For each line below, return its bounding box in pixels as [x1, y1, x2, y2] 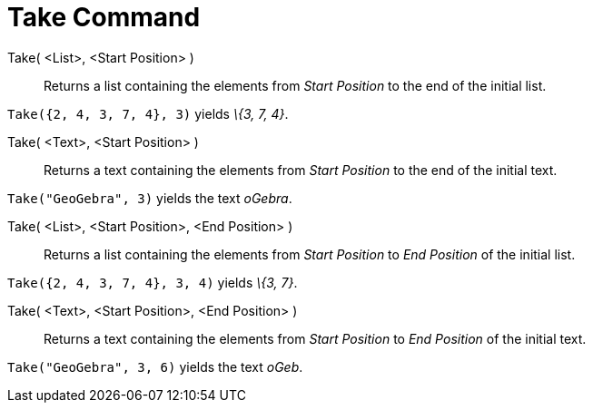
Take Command [7, 2, 201, 33]
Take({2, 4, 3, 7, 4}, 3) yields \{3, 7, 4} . [7, 105, 289, 122]
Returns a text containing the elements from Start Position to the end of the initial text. [44, 161, 558, 178]
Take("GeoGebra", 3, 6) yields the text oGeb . [7, 358, 303, 375]
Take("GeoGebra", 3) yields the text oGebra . [7, 190, 292, 206]
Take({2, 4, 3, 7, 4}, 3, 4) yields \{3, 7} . [7, 274, 298, 290]
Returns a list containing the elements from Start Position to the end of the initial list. [44, 77, 547, 93]
